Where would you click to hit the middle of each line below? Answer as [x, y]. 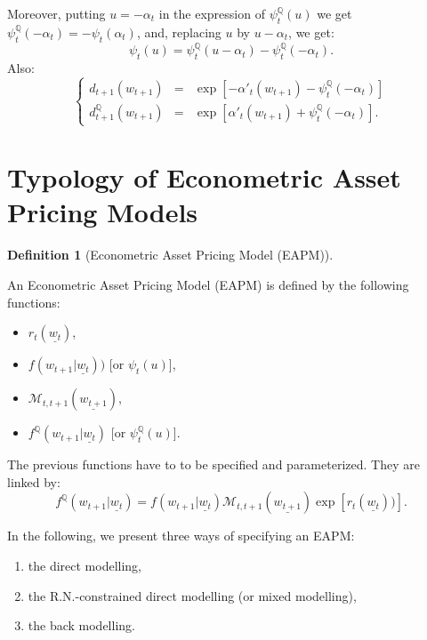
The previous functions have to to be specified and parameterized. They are [213, 464]
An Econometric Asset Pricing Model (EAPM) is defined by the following [208, 284]
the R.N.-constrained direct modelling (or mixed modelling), [192, 595]
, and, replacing [179, 32]
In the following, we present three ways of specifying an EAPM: [181, 536]
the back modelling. [81, 625]
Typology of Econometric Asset [204, 177]
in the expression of [212, 13]
